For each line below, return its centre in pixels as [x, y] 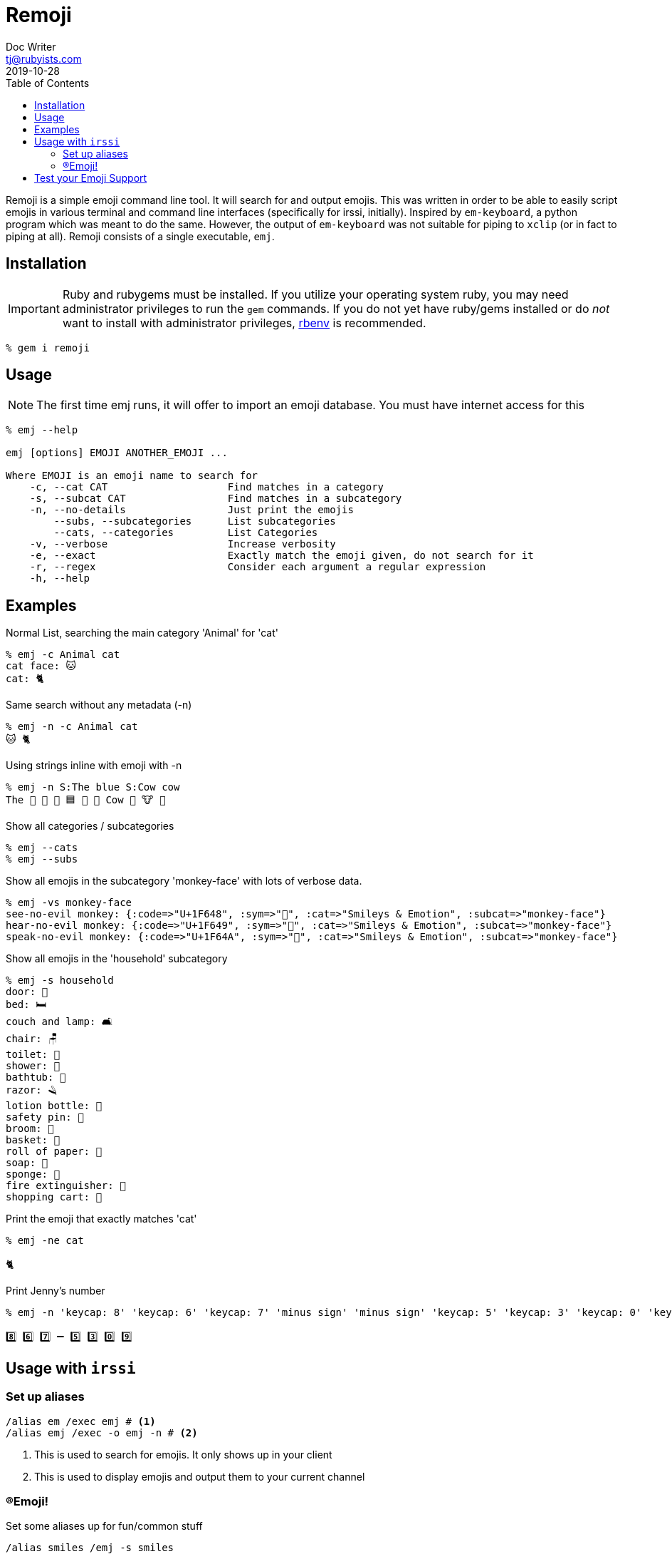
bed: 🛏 [26, 1005]
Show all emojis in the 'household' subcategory [117, 959]
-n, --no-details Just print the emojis [191, 510]
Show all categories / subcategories [90, 826]
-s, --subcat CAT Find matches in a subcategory [216, 499]
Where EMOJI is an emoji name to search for [132, 476]
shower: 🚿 [33, 1066]
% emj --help [42, 430]
